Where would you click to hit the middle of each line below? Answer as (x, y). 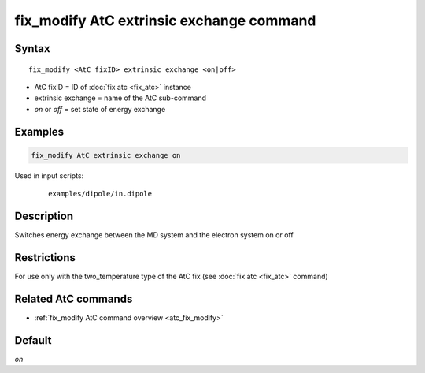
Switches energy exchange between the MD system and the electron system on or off (154, 235)
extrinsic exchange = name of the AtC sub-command (120, 98)
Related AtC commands (74, 298)
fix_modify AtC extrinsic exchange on (106, 155)
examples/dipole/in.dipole (100, 194)
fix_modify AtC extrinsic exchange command (165, 21)
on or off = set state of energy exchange (100, 109)
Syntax (32, 48)
